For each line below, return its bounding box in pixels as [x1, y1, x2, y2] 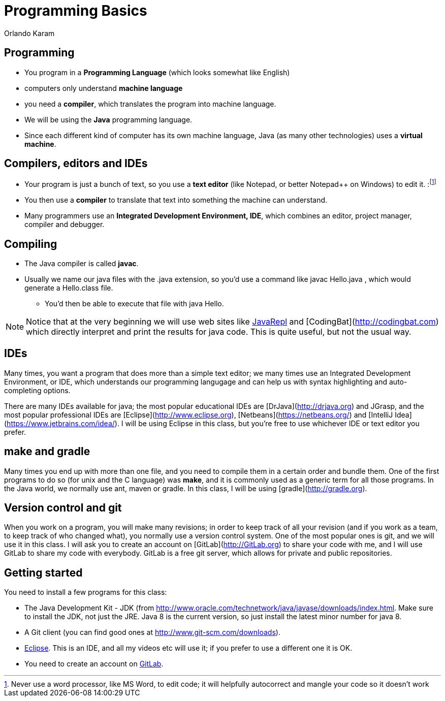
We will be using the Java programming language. [24, 115, 193, 124]
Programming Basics [4, 2, 147, 19]
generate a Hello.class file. [24, 283, 113, 292]
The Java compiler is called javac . [24, 259, 139, 268]
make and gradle [4, 445, 90, 458]
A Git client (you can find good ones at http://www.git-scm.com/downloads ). [24, 628, 280, 637]
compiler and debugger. [24, 220, 105, 229]
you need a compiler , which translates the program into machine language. [24, 99, 276, 108]
